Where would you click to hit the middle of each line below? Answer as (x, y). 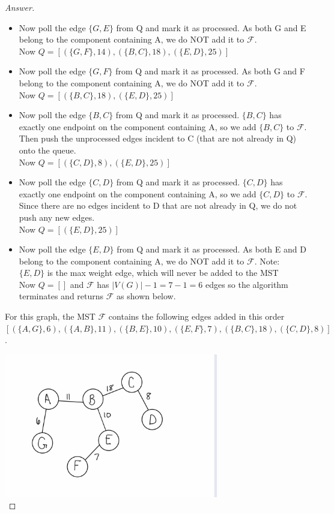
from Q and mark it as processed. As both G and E (211, 27)
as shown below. (146, 296)
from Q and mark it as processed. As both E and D (211, 249)
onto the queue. (47, 150)
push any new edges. (57, 217)
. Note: (267, 261)
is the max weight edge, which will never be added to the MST (163, 273)
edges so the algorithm (247, 284)
